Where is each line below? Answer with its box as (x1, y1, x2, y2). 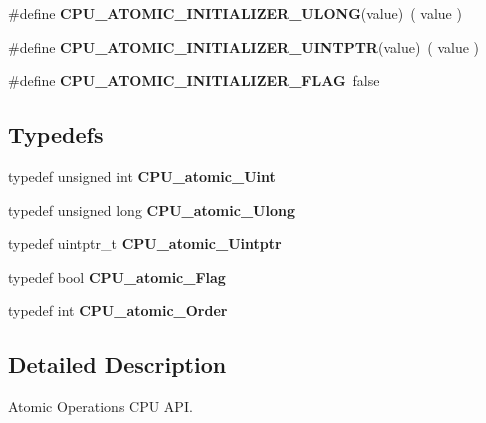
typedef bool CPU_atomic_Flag (8, 266, 226, 287)
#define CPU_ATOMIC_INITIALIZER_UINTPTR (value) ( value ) (8, 36, 480, 57)
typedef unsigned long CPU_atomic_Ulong (8, 199, 295, 220)
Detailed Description (8, 349, 227, 380)
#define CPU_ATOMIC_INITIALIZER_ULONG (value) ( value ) (8, 3, 462, 23)
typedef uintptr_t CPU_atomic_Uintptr (8, 233, 282, 254)
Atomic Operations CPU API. (8, 396, 193, 417)
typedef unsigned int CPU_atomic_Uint (8, 165, 276, 186)
